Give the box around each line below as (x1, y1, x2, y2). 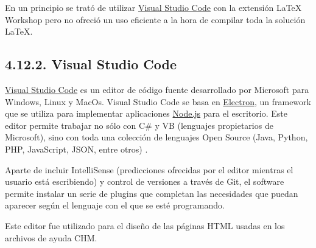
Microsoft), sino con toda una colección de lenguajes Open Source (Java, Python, (5, 131, 308, 143)
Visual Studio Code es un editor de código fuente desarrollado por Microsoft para (5, 83, 309, 95)
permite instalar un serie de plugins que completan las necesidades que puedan (5, 187, 298, 199)
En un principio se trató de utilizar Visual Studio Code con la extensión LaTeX (5, 1, 302, 13)
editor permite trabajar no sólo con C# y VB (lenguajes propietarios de (5, 119, 273, 131)
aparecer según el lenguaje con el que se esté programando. (5, 199, 225, 212)
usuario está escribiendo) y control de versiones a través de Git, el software (5, 175, 284, 188)
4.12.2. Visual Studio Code (5, 55, 177, 74)
